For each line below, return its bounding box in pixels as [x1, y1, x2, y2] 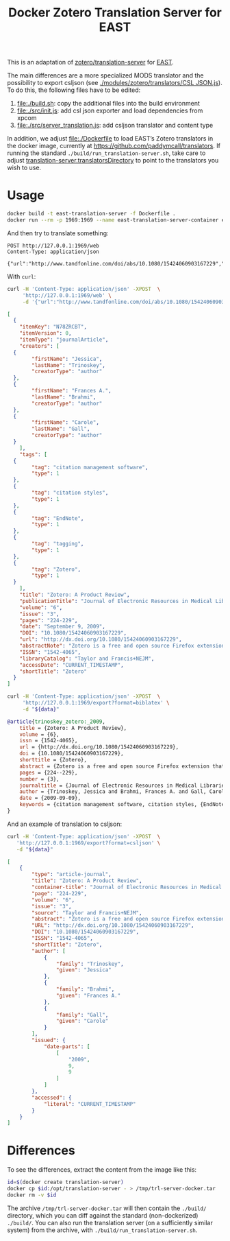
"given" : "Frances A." [55, 992, 121, 999]
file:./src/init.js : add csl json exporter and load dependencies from [16, 106, 203, 115]
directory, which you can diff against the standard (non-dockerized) [7, 1211, 199, 1219]
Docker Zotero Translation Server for [8, 5, 222, 21]
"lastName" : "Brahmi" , [31, 393, 97, 401]
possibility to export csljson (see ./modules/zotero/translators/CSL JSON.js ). [7, 79, 222, 87]
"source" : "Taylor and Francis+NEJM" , [31, 909, 142, 917]
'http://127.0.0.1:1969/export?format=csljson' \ [16, 839, 161, 847]
